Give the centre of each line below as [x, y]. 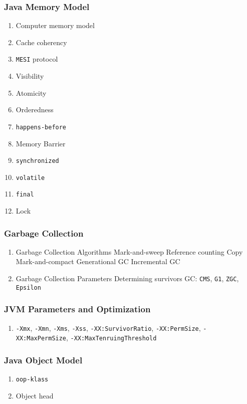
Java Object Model [43, 360]
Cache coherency [41, 42]
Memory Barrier [41, 143]
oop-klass [32, 380]
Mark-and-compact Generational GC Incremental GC [98, 261]
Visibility [30, 76]
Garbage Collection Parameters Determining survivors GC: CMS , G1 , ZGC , [127, 278]
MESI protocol [37, 59]
